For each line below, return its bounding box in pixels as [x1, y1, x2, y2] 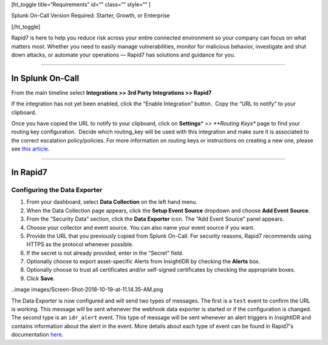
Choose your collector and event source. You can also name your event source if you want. [26, 224, 255, 231]
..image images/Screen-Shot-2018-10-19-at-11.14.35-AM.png [11, 286, 163, 293]
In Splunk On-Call [11, 73, 80, 83]
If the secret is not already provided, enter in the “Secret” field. [26, 249, 183, 256]
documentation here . [11, 331, 64, 338]
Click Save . [26, 275, 55, 282]
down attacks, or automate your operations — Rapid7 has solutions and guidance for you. [11, 51, 236, 58]
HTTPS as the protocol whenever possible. [26, 241, 134, 248]
